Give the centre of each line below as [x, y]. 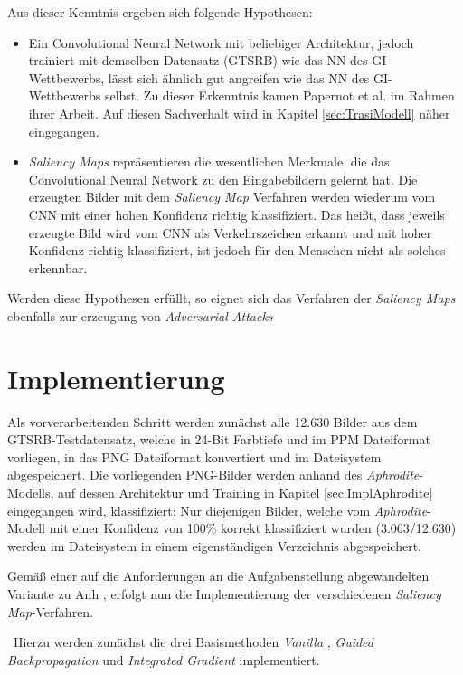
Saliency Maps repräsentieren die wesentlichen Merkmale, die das [209, 162]
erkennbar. [58, 267]
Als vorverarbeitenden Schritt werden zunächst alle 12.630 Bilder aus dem [213, 421]
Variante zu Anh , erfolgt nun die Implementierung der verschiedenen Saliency [224, 593]
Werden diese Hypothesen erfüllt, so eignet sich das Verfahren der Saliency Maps [231, 298]
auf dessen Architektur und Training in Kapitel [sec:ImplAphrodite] [246, 492]
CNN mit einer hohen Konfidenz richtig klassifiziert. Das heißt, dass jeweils [236, 214]
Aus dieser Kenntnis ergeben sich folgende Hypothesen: [160, 12]
